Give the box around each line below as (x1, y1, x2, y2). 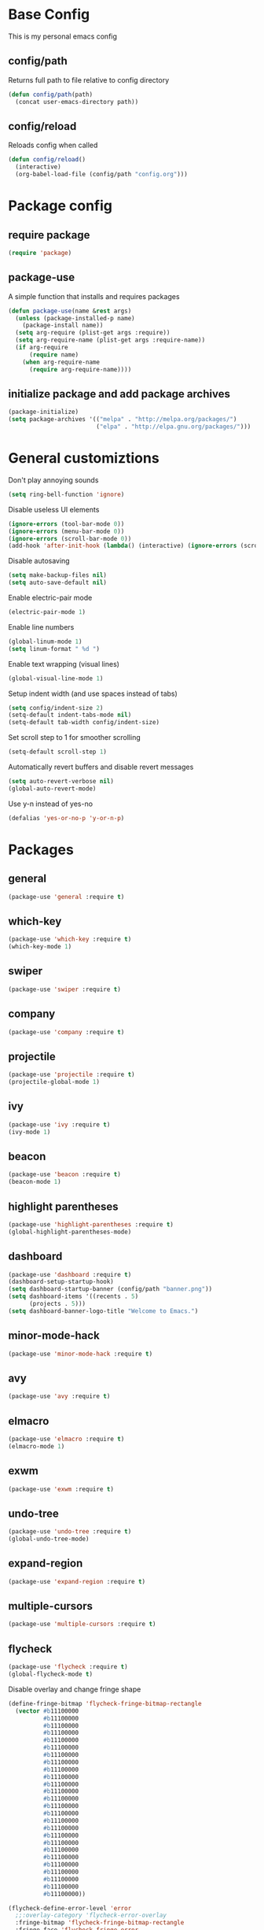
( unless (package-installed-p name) (15, 314, 135, 322)
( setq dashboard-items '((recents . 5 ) (8, 1292, 139, 1300)
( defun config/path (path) (8, 91, 93, 98)
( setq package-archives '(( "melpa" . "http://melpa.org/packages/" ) (8, 416, 237, 423)
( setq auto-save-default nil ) (8, 579, 108, 587)
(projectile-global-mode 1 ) (8, 1078, 101, 1086)
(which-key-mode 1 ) (8, 943, 72, 951)
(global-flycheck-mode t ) (8, 1670, 93, 1678)
